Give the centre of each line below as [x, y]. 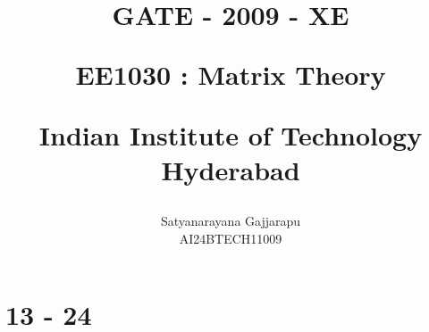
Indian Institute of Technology [231, 134]
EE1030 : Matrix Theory [231, 75]
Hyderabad [231, 169]
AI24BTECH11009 [231, 238]
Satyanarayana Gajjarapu [231, 220]
